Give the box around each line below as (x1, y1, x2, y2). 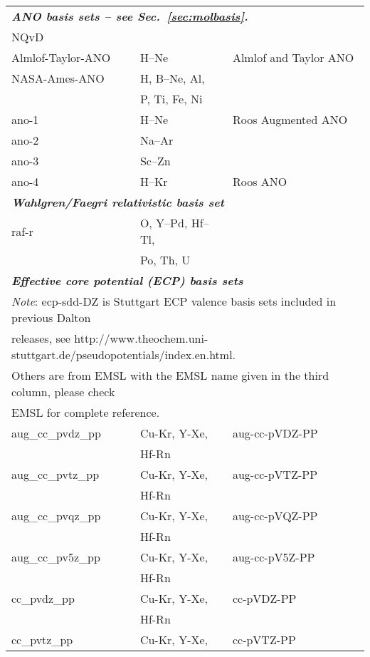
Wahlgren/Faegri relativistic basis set (11, 194, 224, 210)
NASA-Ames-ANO (11, 70, 105, 86)
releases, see (11, 330, 70, 346)
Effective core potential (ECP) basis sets (11, 272, 243, 289)
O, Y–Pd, (139, 214, 188, 231)
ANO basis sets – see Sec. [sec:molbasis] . (11, 8, 248, 24)
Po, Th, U (139, 252, 191, 268)
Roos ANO (232, 173, 287, 190)
